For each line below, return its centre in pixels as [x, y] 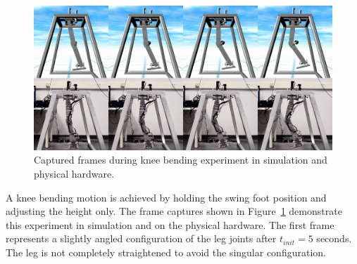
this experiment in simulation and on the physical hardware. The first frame [170, 224]
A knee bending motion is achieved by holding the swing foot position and [166, 197]
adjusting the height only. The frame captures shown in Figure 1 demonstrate [174, 211]
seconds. [334, 238]
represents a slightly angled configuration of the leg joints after [141, 238]
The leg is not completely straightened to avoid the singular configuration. [166, 252]
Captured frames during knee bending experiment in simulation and [181, 160]
